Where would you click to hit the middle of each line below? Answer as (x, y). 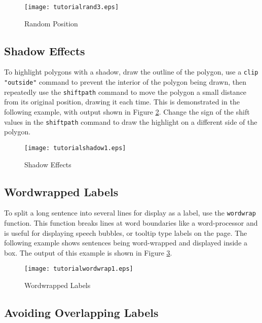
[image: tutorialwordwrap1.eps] (79, 269)
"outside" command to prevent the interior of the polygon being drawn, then (125, 82)
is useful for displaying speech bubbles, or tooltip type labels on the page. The (126, 232)
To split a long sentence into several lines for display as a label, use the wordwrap (130, 213)
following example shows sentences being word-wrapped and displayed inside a (126, 243)
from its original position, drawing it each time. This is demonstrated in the (122, 102)
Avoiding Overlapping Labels (81, 312)
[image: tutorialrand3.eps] (72, 7)
